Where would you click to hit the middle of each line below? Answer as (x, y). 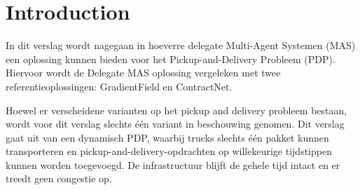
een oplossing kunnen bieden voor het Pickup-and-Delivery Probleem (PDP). (171, 59)
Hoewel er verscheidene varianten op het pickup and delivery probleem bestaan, (176, 110)
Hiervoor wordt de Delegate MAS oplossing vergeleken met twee (143, 73)
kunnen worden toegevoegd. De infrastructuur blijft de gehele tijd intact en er (173, 164)
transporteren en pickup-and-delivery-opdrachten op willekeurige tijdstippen (169, 151)
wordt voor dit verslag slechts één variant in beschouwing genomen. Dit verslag (175, 124)
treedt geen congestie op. (59, 178)
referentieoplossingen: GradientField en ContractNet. (119, 86)
